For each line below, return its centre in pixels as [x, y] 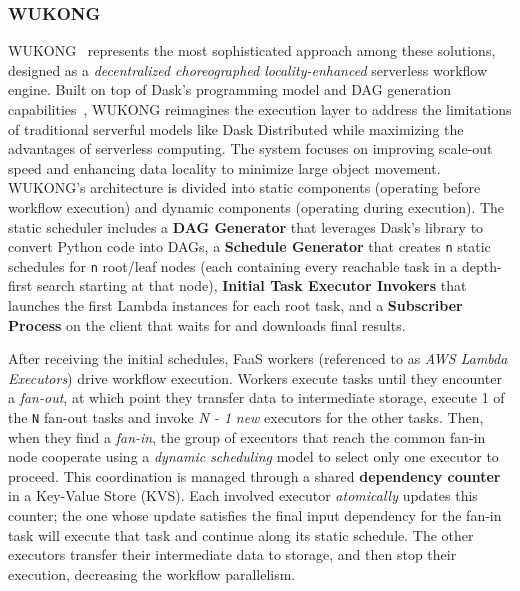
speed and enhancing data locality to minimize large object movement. [224, 167]
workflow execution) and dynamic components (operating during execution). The [256, 206]
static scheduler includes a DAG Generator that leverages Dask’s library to [246, 226]
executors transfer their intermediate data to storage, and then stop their [232, 554]
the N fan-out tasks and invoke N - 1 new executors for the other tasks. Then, [246, 417]
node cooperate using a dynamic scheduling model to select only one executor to [253, 456]
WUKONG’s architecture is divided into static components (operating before [244, 187]
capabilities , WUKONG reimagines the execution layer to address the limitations [260, 109]
